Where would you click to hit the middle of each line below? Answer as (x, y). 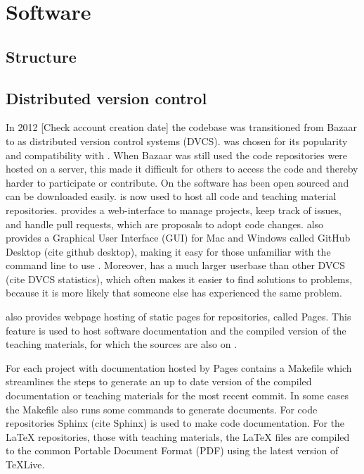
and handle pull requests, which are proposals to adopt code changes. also (165, 224)
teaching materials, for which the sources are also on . (122, 344)
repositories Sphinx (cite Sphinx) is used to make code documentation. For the (175, 423)
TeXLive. (25, 464)
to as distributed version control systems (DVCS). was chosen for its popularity (177, 141)
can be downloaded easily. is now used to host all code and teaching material (171, 196)
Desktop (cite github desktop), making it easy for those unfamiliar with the (168, 251)
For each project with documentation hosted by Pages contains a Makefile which (179, 367)
